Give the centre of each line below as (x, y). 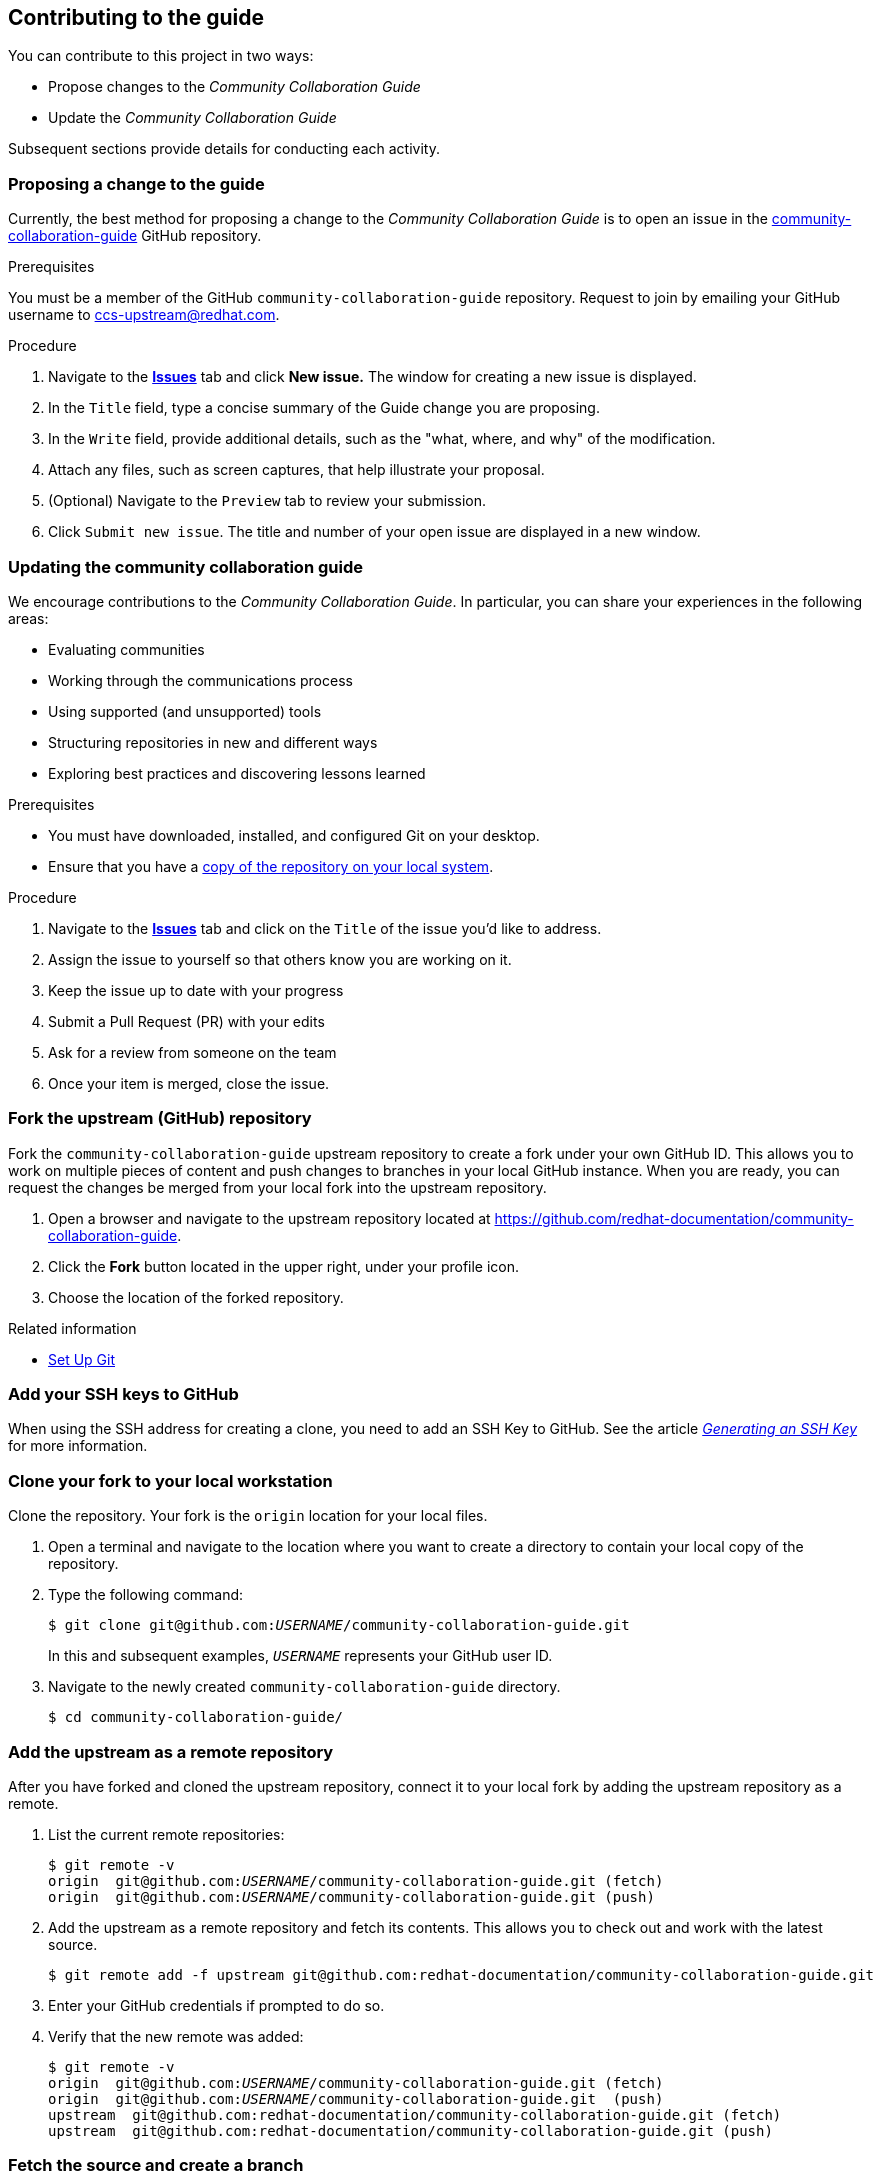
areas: (28, 618)
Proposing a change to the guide (136, 183)
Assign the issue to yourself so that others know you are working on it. (280, 959)
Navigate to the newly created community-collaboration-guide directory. (304, 1687)
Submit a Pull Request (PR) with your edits (186, 1021)
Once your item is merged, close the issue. (189, 1083)
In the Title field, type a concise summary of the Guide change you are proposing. (324, 408)
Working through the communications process (200, 680)
